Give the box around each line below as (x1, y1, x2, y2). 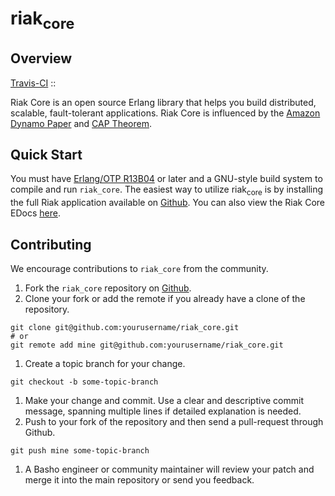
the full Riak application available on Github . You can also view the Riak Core (10, 197, 325, 209)
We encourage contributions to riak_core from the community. (10, 263, 269, 275)
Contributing (10, 236, 92, 253)
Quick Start (10, 146, 83, 163)
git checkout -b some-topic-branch (10, 377, 159, 387)
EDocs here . (10, 207, 61, 219)
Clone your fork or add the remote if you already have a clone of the (24, 293, 306, 305)
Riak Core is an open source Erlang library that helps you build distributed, (10, 96, 317, 108)
